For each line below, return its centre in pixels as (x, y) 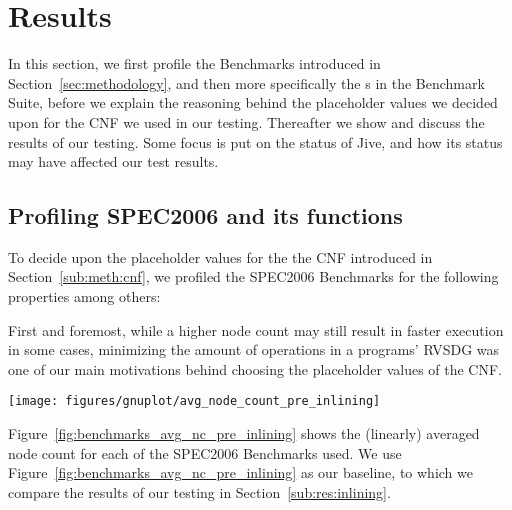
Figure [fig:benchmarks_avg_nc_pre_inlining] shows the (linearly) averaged (244, 433)
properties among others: (84, 296)
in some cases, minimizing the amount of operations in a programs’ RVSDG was (254, 349)
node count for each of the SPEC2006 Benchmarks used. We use (205, 452)
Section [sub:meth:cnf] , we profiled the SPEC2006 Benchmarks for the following (253, 276)
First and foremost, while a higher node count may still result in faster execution (256, 329)
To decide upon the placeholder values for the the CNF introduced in (220, 256)
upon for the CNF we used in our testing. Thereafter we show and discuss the (246, 121)
